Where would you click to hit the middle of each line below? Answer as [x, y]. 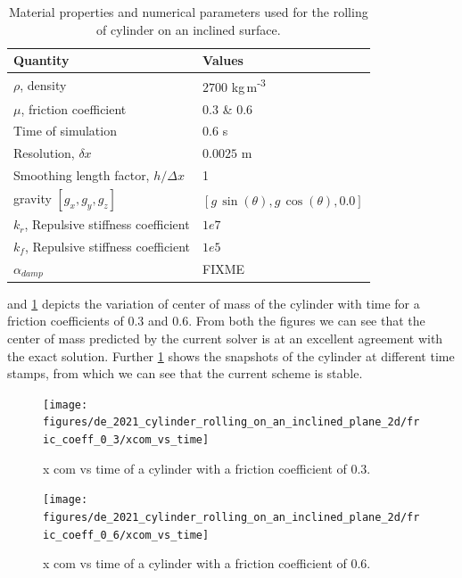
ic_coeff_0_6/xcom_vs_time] [126, 535]
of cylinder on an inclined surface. [188, 29]
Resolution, [44, 153]
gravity [33, 198]
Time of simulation [65, 131]
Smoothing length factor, [82, 175]
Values [223, 60]
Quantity [41, 60]
